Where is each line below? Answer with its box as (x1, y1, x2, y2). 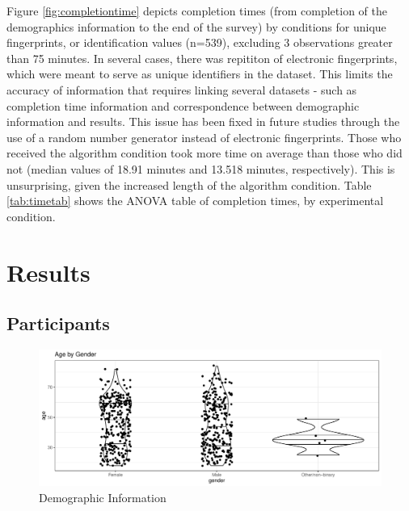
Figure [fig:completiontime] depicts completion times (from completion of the (6, 2, 387, 19)
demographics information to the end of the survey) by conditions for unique (6, 18, 386, 35)
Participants (6, 311, 110, 336)
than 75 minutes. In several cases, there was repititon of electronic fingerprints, (6, 49, 398, 66)
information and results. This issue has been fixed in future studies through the (6, 113, 400, 130)
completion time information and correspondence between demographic (6, 97, 360, 114)
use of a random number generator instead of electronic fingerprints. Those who (6, 128, 402, 145)
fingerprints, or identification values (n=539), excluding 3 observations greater (6, 34, 393, 51)
